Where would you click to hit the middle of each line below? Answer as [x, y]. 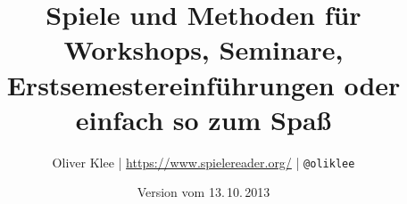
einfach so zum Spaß [203, 119]
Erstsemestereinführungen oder [203, 84]
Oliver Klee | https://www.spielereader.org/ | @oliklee [203, 162]
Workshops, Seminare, [203, 49]
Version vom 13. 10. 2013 [203, 192]
